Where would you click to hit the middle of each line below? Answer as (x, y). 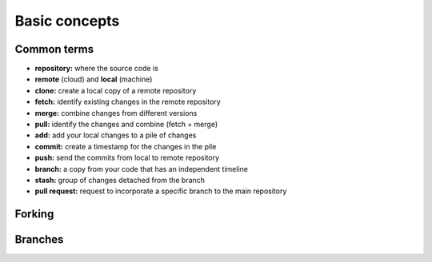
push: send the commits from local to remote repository (127, 158)
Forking (34, 214)
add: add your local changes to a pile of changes (116, 135)
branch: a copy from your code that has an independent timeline (141, 169)
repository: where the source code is (97, 69)
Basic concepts (67, 21)
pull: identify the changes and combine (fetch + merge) (126, 125)
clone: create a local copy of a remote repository (116, 90)
